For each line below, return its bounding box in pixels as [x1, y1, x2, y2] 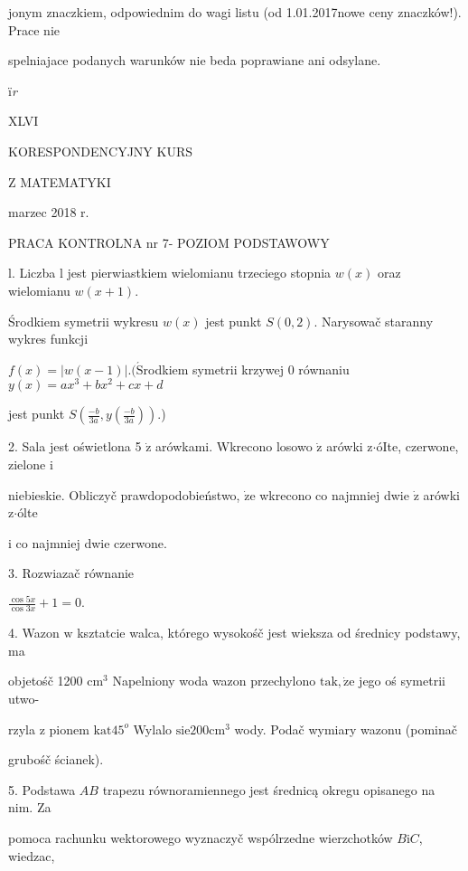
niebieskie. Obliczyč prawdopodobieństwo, [8, 485, 240, 504]
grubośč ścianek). [8, 750, 104, 769]
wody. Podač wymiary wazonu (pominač [234, 719, 457, 738]
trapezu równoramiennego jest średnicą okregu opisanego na [102, 780, 435, 799]
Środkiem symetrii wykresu [8, 311, 159, 330]
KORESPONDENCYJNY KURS [8, 141, 193, 160]
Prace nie [8, 20, 61, 39]
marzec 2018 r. [8, 203, 89, 222]
